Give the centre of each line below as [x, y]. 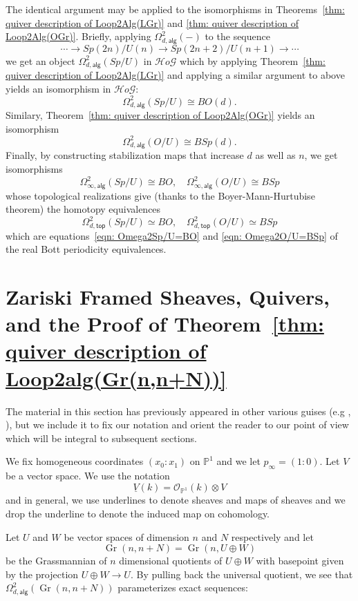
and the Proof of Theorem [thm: [165, 324]
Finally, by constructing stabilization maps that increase [125, 155]
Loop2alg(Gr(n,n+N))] [116, 378]
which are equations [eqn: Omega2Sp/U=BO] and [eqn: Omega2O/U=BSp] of [172, 235]
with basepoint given [300, 561]
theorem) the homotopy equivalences [83, 209]
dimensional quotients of [171, 561]
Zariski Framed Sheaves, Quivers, [168, 297]
